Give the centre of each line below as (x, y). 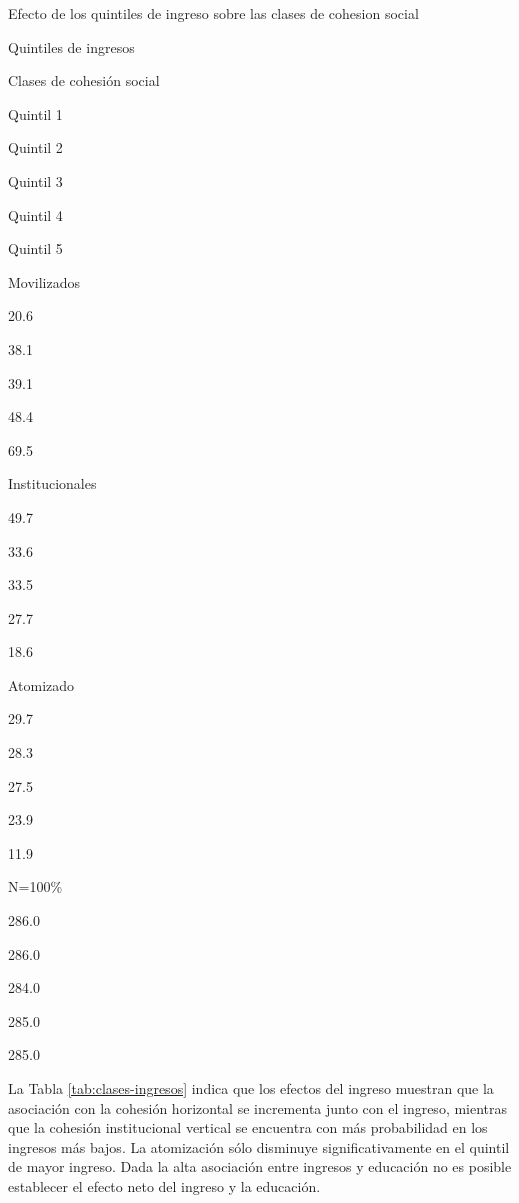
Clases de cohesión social (84, 80)
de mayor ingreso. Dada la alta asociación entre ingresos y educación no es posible (260, 1166)
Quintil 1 (35, 113)
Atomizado (41, 684)
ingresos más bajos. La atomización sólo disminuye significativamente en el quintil (259, 1146)
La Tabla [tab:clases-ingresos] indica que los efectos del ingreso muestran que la (251, 1088)
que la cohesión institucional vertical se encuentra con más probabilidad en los (248, 1127)
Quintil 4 (35, 214)
